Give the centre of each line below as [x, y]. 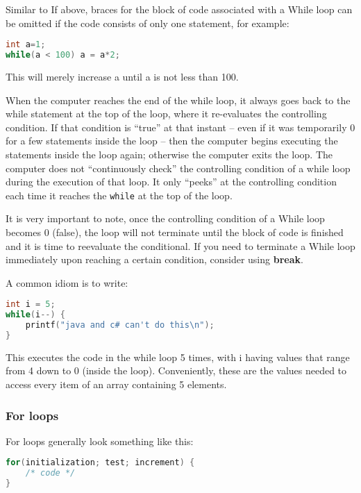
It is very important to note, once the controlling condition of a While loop [165, 218]
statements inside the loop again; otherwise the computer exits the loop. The [169, 154]
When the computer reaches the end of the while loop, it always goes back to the [178, 100]
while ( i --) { [35, 315]
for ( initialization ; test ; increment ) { [100, 463]
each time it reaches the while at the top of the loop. [119, 195]
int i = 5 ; [31, 304]
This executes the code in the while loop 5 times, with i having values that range [178, 357]
